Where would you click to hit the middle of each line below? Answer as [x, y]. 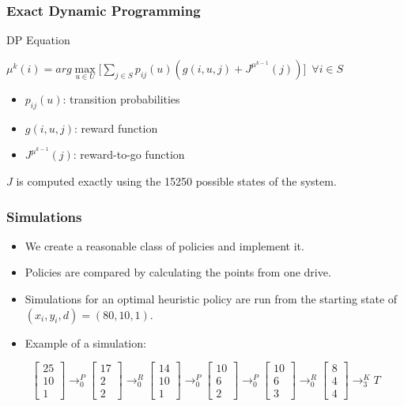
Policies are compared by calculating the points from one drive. [178, 272]
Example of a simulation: [85, 342]
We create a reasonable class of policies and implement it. [164, 245]
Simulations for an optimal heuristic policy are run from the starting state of [211, 299]
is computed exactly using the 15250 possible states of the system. [176, 181]
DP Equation [38, 40]
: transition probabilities [121, 99]
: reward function [116, 128]
